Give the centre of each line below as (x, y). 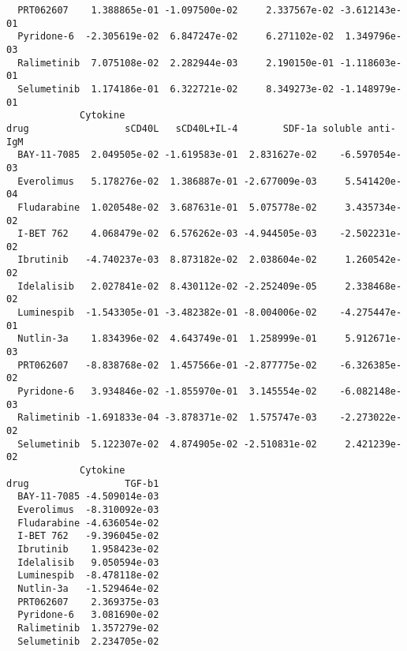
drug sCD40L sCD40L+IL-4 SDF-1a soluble (185, 128)
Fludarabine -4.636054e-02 (88, 523)
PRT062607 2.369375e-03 (88, 602)
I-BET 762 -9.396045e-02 (88, 536)
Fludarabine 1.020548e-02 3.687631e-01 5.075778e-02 (167, 207)
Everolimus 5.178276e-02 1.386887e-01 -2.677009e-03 (167, 181)
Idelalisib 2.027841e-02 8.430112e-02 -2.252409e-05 (167, 286)
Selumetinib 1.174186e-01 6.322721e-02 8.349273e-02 (176, 89)
